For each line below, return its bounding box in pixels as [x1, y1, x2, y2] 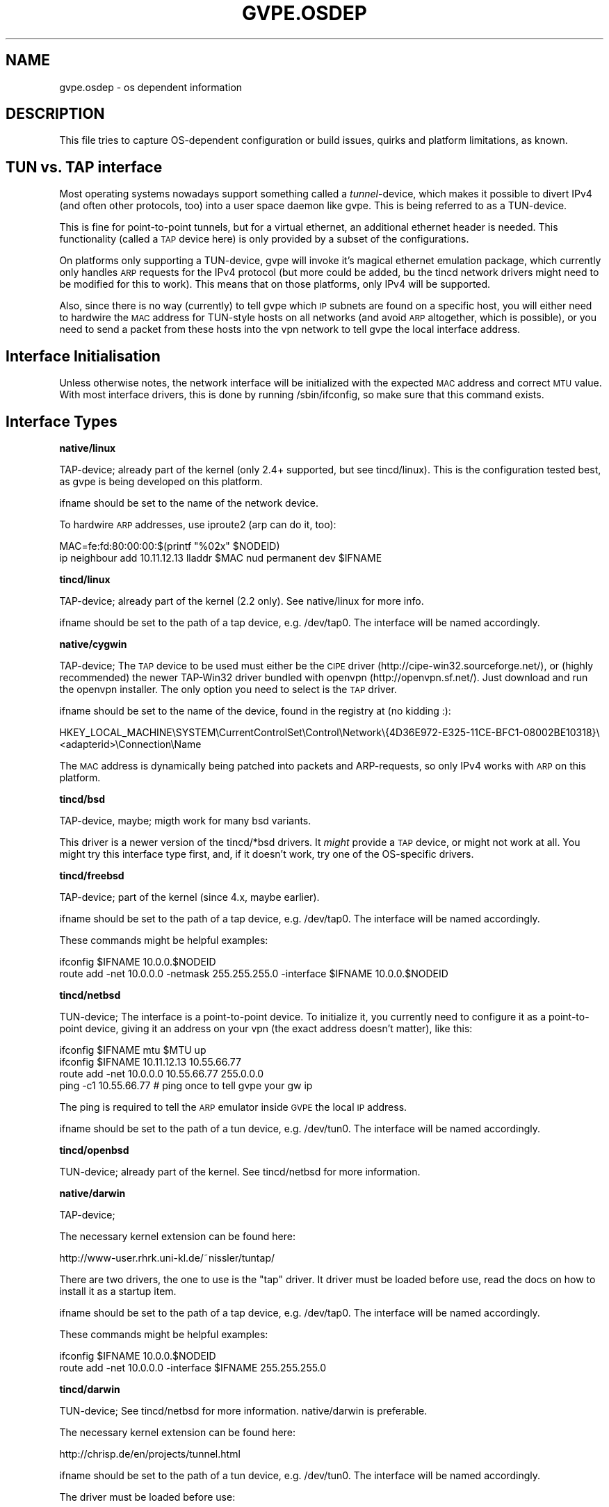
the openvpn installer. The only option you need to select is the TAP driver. [59, 683, 397, 695]
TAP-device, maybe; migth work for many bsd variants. [59, 814, 311, 826]
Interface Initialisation [6, 347, 161, 365]
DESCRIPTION [6, 105, 105, 123]
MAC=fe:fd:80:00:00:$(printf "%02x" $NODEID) [59, 539, 280, 552]
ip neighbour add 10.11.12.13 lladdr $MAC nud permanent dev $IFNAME [59, 551, 382, 564]
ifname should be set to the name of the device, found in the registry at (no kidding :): [59, 704, 451, 717]
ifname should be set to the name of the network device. [59, 496, 318, 509]
